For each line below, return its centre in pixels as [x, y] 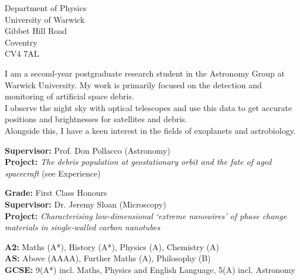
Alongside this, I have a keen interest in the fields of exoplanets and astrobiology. [150, 130]
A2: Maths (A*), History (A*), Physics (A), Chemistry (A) [112, 246]
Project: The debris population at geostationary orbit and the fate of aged [138, 162]
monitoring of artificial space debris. [69, 96]
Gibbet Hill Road [36, 31]
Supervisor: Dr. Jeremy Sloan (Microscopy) [86, 204]
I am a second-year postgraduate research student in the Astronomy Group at [145, 73]
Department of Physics [46, 8]
